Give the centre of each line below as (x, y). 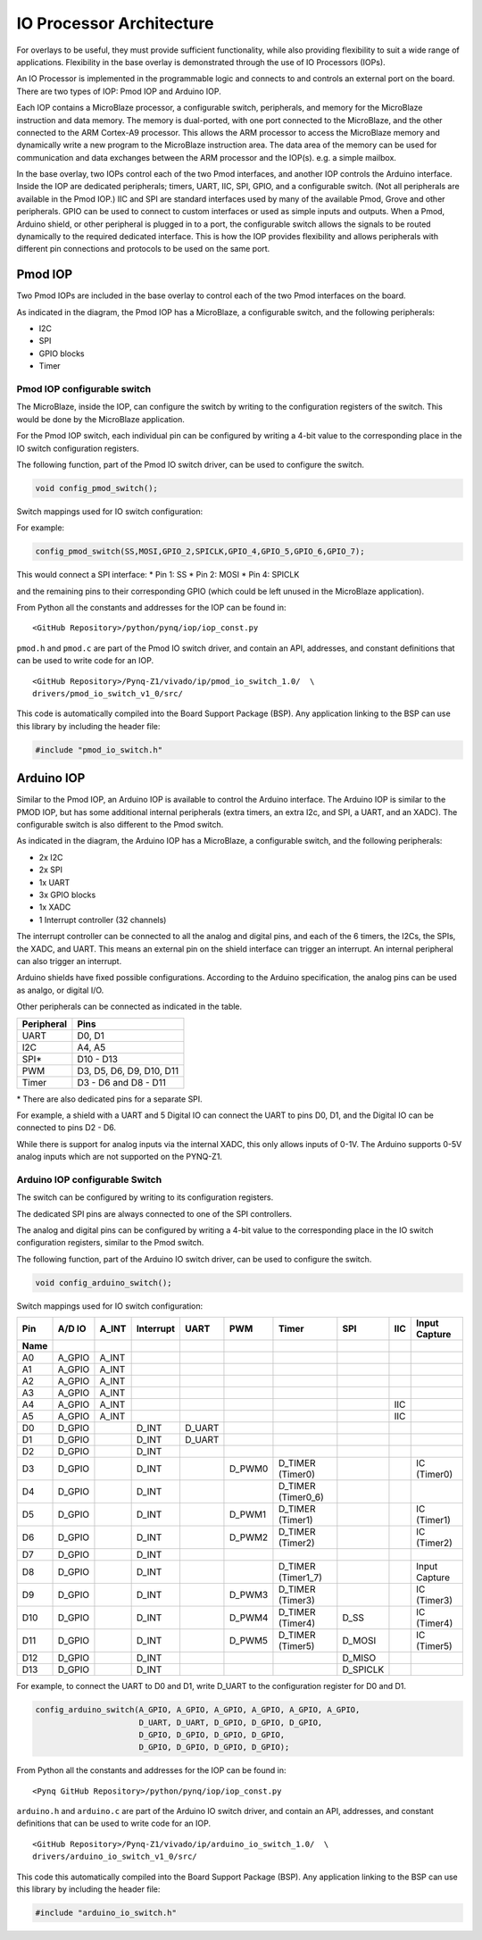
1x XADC (55, 907)
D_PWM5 (248, 1641)
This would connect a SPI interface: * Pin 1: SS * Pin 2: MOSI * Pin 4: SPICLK (158, 575)
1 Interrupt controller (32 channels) (103, 920)
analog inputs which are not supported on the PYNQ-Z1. (120, 1157)
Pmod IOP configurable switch (84, 389)
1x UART (54, 882)
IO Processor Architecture (115, 23)
